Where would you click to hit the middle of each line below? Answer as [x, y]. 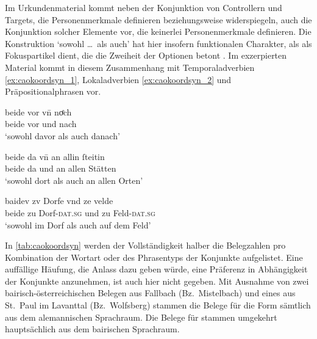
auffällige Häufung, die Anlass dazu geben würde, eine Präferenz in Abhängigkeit [156, 269]
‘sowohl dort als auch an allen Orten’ [74, 180]
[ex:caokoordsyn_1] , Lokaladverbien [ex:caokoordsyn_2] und [118, 79]
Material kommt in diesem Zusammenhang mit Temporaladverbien [130, 67]
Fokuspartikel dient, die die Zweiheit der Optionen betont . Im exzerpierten [146, 55]
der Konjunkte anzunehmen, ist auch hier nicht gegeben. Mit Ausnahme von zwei [157, 281]
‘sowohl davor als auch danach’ [62, 135]
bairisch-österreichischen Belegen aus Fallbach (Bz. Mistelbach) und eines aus [150, 293]
